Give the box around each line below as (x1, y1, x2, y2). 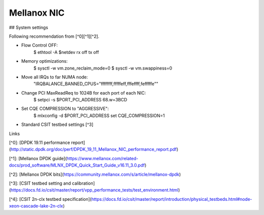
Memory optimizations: (21, 58, 68, 64)
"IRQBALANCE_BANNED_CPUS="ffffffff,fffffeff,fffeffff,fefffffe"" (33, 81, 158, 87)
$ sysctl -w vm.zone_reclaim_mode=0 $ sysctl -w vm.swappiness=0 (33, 65, 173, 71)
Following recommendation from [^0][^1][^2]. (9, 33, 100, 39)
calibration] (71, 180, 95, 186)
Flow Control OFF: (21, 42, 58, 48)
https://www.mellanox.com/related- (66, 155, 139, 161)
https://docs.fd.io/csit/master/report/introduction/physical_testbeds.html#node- (91, 196, 252, 202)
